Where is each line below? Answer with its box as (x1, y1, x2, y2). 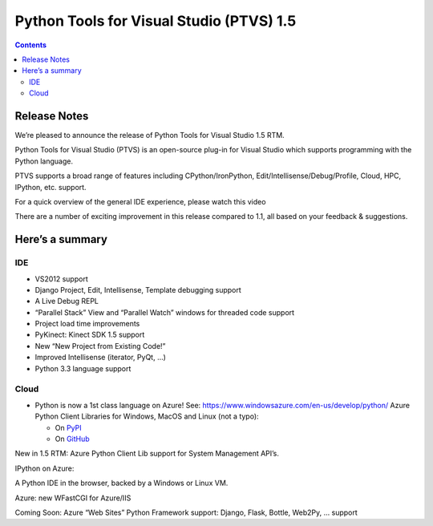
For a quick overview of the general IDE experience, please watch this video (14, 196, 266, 206)
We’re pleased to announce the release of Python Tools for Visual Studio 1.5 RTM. (14, 131, 285, 140)
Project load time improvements (34, 319, 140, 329)
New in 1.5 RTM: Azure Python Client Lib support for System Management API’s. (14, 449, 280, 459)
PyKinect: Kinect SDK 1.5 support (34, 330, 145, 340)
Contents (14, 40, 47, 50)
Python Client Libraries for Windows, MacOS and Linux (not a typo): (34, 411, 260, 421)
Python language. (14, 156, 74, 166)
